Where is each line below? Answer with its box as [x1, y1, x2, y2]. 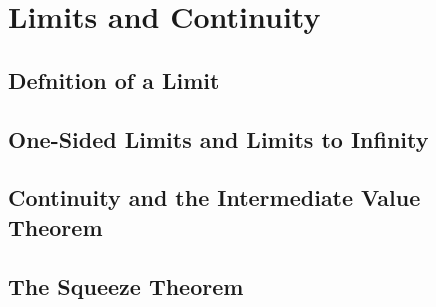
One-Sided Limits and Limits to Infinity [8, 123, 429, 154]
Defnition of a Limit [8, 64, 220, 95]
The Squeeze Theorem [8, 270, 244, 301]
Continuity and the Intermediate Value [8, 182, 421, 213]
